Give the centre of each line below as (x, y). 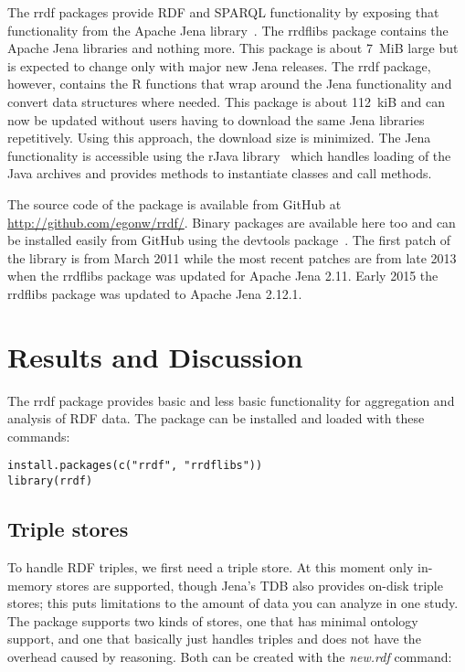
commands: (39, 436)
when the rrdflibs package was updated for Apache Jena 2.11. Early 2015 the (223, 276)
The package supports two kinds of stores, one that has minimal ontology (213, 620)
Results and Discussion (155, 356)
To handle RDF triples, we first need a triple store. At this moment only (211, 566)
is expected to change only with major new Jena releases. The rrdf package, (219, 65)
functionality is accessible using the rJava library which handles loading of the (229, 155)
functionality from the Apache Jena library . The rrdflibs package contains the (228, 30)
